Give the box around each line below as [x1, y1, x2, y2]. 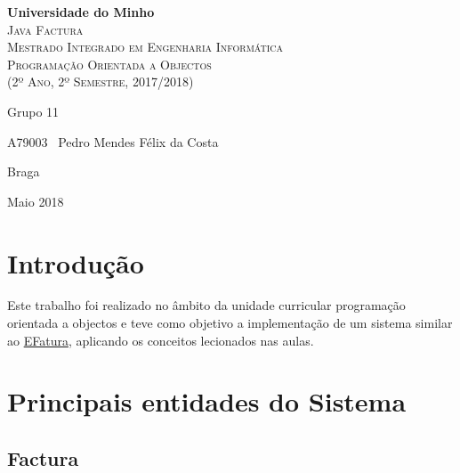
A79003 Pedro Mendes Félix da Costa [7, 132, 219, 151]
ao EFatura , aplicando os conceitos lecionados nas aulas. [7, 330, 314, 349]
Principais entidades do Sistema [7, 383, 407, 420]
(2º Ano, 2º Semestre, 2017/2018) [7, 72, 194, 91]
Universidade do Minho [7, 3, 155, 20]
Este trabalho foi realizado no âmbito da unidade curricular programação [7, 296, 406, 314]
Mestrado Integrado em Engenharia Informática [7, 37, 284, 56]
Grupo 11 [7, 102, 60, 120]
